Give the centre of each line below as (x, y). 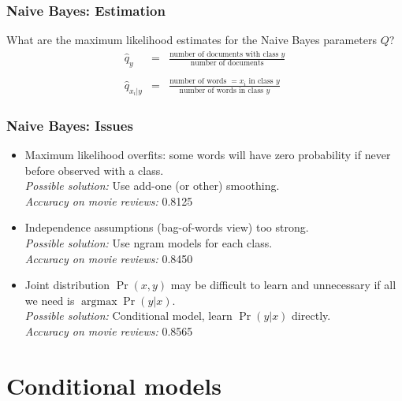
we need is (50, 300)
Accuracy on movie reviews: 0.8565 (109, 330)
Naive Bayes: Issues (70, 125)
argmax (99, 301)
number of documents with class (224, 54)
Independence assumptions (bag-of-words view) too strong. (167, 227)
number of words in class (221, 91)
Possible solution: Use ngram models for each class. (149, 242)
